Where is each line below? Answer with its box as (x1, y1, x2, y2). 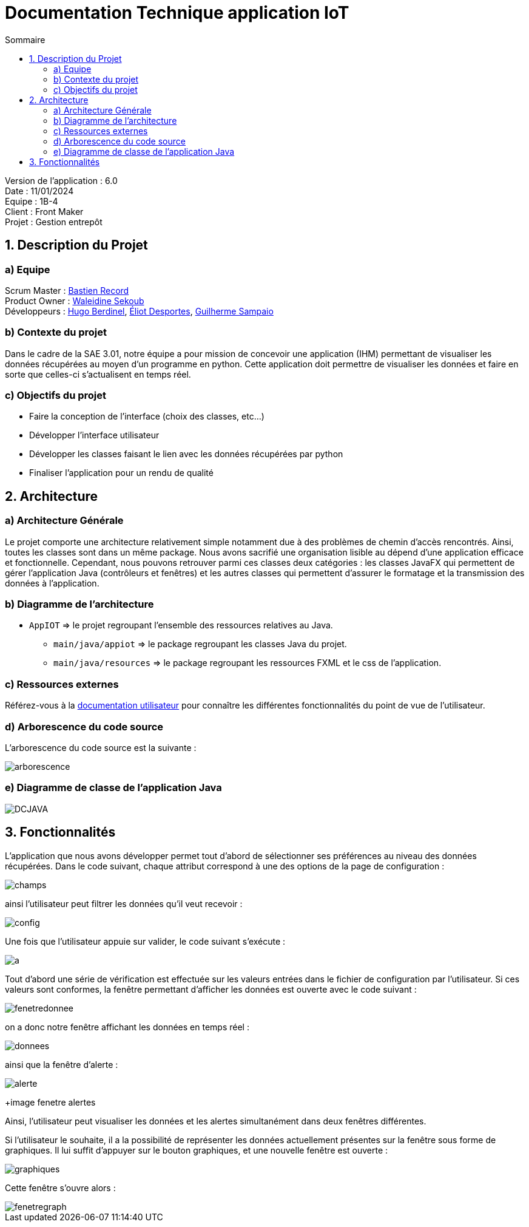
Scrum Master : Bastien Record (5, 285, 129, 296)
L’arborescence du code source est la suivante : (5, 742, 197, 753)
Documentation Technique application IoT (5, 2, 349, 23)
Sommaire (5, 34, 45, 45)
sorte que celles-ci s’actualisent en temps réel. (5, 369, 191, 379)
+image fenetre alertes (5, 1096, 96, 1107)
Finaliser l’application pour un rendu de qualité (29, 467, 214, 478)
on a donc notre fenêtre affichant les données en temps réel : (5, 1021, 249, 1032)
